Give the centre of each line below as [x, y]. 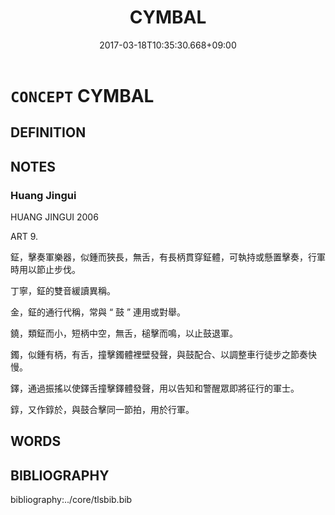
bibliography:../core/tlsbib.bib [71, 500]
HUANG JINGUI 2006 [54, 217]
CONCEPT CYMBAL [82, 95]
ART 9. [24, 237]
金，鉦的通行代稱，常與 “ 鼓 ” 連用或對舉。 [98, 312]
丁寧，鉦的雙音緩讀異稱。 [63, 291]
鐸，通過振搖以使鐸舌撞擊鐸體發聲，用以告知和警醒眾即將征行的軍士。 [155, 388]
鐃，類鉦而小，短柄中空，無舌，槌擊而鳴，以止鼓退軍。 [124, 333]
